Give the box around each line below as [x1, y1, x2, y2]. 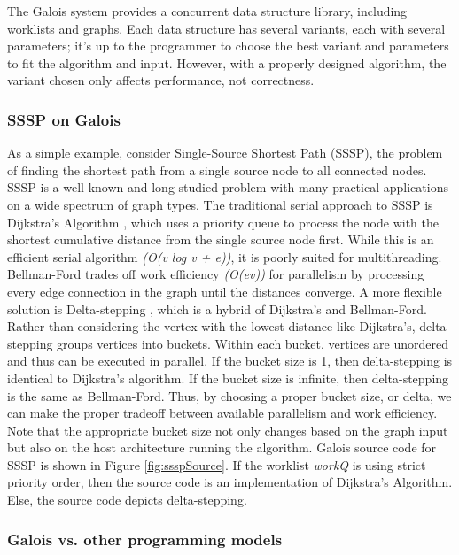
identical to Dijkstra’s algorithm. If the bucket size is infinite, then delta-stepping [7, 368, 449, 387]
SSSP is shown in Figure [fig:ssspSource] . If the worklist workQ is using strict [7, 455, 426, 474]
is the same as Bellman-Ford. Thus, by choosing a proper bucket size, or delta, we [7, 386, 452, 405]
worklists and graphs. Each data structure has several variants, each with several [7, 19, 446, 37]
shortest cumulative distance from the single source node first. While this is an [7, 230, 434, 249]
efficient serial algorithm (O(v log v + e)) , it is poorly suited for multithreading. [7, 247, 442, 266]
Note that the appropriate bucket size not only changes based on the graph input [7, 420, 448, 439]
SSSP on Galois [7, 108, 121, 130]
